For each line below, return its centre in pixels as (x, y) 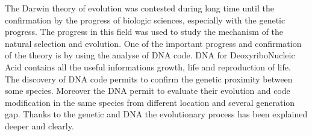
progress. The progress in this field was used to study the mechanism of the (144, 32)
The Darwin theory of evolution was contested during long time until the (139, 8)
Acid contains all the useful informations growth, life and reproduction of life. (148, 66)
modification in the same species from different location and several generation (150, 102)
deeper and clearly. (39, 125)
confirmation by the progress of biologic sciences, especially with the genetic (145, 20)
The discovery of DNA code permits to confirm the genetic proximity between (149, 79)
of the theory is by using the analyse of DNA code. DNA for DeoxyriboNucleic (150, 55)
